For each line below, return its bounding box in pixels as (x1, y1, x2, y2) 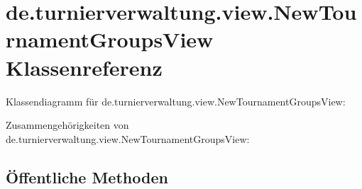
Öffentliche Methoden (6, 166, 168, 188)
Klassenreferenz (6, 52, 163, 81)
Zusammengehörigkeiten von (6, 118, 129, 132)
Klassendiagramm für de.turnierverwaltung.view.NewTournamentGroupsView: (6, 93, 346, 108)
